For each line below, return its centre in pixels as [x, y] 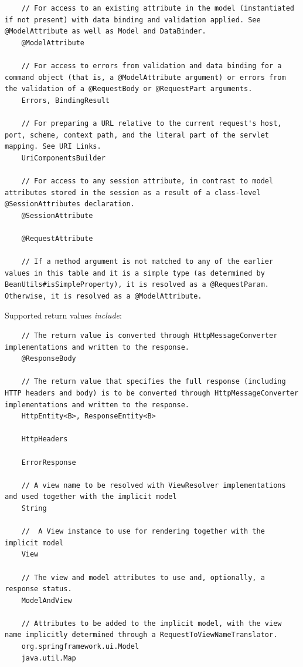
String [34, 508]
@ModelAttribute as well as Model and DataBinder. [105, 31]
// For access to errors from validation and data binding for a [151, 66]
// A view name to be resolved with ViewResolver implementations [154, 485]
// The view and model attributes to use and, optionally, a [143, 577]
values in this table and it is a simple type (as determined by [135, 273]
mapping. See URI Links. [53, 147]
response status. [38, 589]
